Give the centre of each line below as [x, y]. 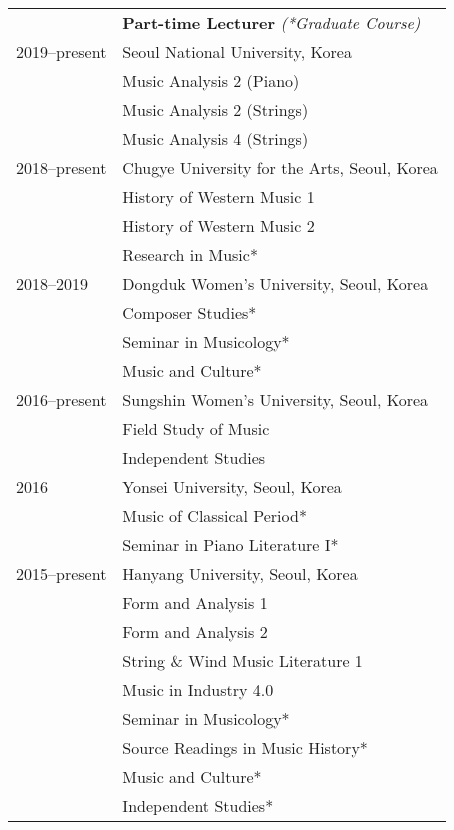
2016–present [61, 399]
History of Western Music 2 [218, 225]
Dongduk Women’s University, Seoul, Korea [275, 283]
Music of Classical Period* [214, 515]
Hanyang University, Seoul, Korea [240, 573]
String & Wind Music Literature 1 [242, 660]
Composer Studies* [189, 312]
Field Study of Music [196, 428]
